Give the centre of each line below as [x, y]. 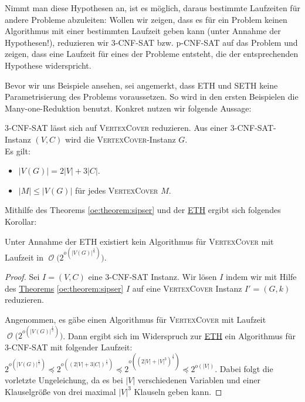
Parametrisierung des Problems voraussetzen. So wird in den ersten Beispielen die [152, 97]
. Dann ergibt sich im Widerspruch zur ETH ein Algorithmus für [179, 335]
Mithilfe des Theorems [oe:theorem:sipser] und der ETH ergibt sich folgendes [143, 210]
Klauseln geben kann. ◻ [178, 391]
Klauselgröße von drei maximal [60, 391]
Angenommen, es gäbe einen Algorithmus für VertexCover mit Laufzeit [135, 319]
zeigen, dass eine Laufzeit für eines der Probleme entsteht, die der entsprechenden [152, 54]
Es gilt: [18, 151]
